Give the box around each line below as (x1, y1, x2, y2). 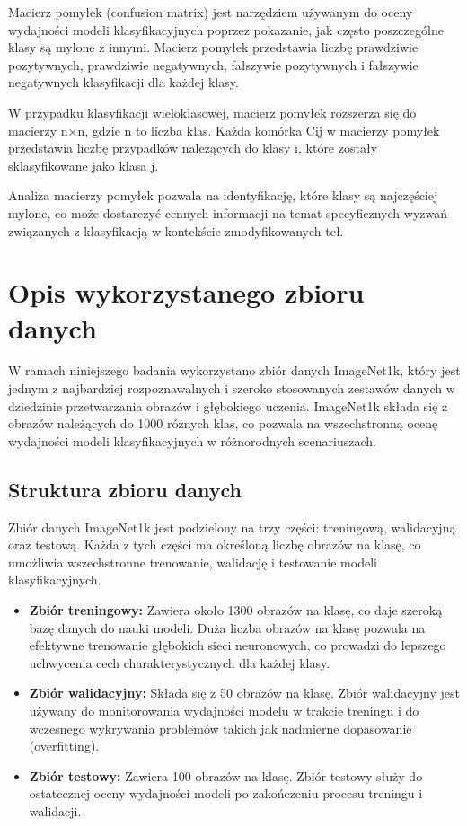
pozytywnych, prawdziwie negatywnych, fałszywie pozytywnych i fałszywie (8, 55, 419, 74)
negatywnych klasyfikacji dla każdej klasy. (8, 73, 239, 92)
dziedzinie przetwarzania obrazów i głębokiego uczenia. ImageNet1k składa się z (8, 396, 448, 415)
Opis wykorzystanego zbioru (8, 274, 365, 311)
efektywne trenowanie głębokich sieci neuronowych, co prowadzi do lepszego (29, 636, 446, 655)
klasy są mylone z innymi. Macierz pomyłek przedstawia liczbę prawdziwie (8, 38, 419, 57)
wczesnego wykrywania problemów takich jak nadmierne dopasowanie (29, 718, 412, 737)
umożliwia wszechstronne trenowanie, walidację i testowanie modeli (8, 552, 377, 571)
